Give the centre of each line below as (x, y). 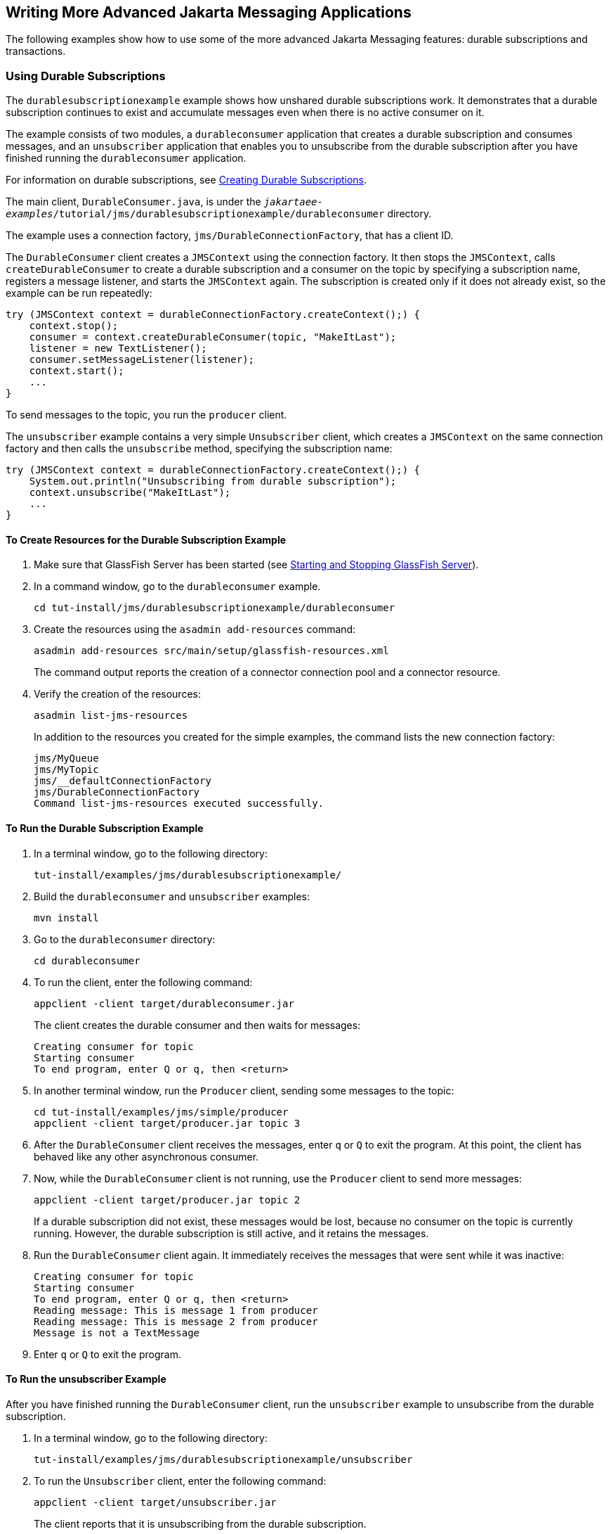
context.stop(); (74, 326)
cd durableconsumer (87, 960)
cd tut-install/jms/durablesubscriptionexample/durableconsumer (215, 608)
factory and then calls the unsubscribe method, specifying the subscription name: (199, 449)
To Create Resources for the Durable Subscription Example (146, 539)
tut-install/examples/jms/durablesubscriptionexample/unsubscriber (223, 1459)
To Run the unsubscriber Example (86, 1379)
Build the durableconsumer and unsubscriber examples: (172, 896)
